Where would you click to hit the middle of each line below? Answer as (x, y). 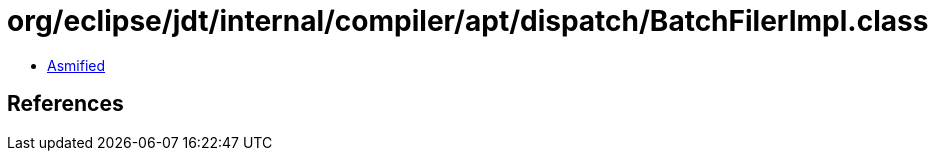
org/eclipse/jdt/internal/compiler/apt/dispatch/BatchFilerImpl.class (468, 21)
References (65, 104)
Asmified (76, 65)
